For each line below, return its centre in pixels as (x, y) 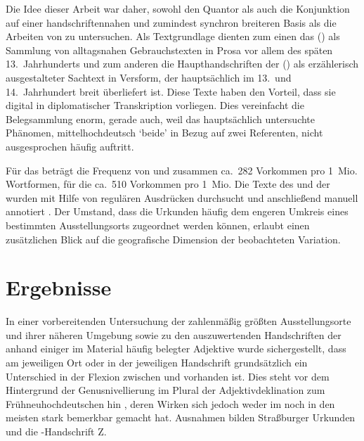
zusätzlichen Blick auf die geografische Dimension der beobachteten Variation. (173, 239)
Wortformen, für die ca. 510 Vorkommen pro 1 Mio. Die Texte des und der (168, 184)
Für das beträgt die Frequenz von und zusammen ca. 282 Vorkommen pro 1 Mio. (182, 170)
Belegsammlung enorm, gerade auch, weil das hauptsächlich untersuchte (161, 119)
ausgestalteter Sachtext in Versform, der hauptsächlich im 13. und (149, 77)
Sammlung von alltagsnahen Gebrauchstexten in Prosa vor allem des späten (169, 50)
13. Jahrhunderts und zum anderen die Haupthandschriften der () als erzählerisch (182, 64)
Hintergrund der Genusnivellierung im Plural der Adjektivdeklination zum (165, 390)
